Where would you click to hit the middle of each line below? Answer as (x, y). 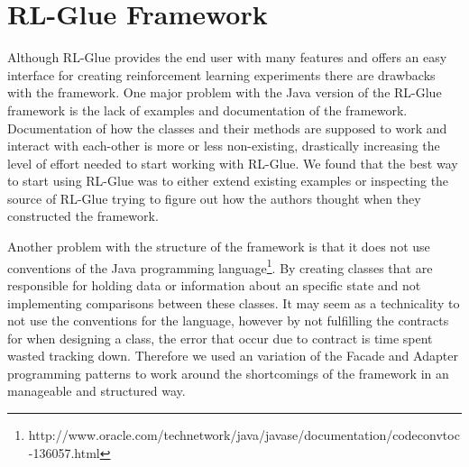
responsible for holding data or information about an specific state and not (214, 284)
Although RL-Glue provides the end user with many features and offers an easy (227, 57)
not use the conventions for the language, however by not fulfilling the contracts (228, 320)
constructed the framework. (83, 216)
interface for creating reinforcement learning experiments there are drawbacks (221, 74)
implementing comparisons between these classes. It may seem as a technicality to (234, 302)
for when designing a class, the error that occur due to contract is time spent (220, 338)
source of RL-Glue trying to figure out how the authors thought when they (214, 198)
